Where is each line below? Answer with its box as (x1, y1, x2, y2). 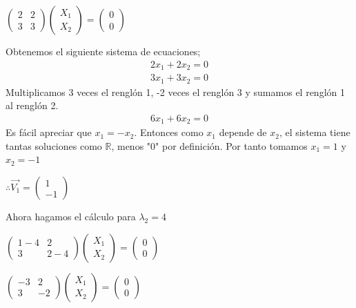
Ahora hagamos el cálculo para (6, 209, 136, 224)
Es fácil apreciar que (6, 125, 92, 139)
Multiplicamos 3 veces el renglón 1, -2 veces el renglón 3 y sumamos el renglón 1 (6, 84, 345, 99)
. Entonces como (134, 125, 204, 139)
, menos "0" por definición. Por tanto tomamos (111, 138, 308, 153)
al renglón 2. (6, 98, 59, 113)
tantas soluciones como (6, 138, 102, 153)
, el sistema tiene (279, 125, 350, 139)
